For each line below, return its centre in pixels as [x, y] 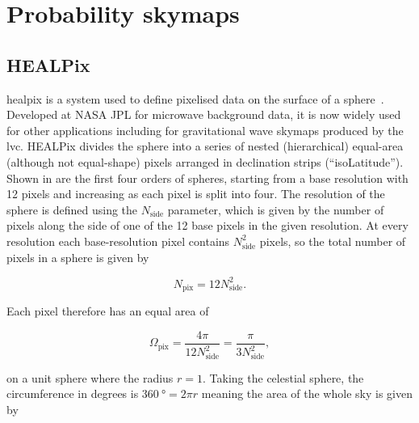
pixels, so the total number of [333, 241]
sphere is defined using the [72, 209]
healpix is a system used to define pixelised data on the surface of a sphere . [195, 98]
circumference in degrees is [73, 393]
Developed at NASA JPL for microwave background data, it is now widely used [204, 114]
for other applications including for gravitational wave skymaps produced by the [205, 130]
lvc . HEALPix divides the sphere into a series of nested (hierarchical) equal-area [205, 146]
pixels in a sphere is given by [78, 257]
